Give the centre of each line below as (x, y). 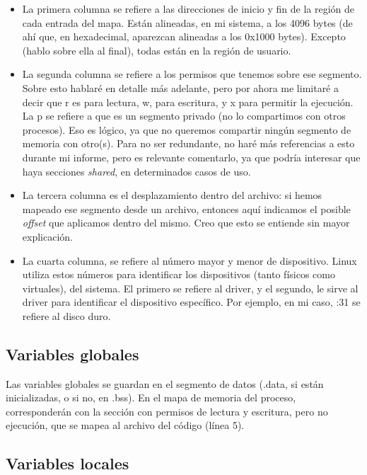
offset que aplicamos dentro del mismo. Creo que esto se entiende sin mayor (186, 223)
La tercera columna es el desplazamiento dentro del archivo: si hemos (172, 195)
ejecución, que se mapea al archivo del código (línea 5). (125, 425)
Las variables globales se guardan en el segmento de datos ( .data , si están (165, 383)
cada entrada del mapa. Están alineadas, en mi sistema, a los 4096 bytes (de (187, 22)
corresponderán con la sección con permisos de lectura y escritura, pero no (167, 411)
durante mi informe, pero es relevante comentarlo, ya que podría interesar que (191, 157)
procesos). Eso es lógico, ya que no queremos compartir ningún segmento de (187, 129)
